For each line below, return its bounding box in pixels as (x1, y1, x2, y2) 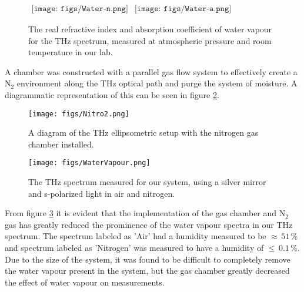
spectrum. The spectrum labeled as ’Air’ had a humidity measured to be (5, 230, 266, 242)
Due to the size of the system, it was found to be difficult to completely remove (5, 253, 290, 265)
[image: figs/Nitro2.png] (28, 109, 129, 118)
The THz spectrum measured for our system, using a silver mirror (28, 176, 266, 188)
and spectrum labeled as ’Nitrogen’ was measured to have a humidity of (5, 241, 264, 254)
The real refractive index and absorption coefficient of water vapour (28, 23, 272, 35)
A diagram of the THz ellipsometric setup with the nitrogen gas (28, 126, 259, 139)
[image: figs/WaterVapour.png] (28, 159, 151, 167)
